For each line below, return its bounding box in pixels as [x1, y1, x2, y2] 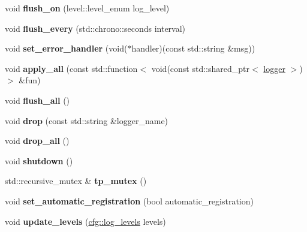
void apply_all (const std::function [5, 62, 138, 74]
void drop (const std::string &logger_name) [5, 114, 168, 126]
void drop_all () [5, 134, 70, 147]
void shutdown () [5, 154, 73, 167]
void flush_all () [5, 94, 70, 106]
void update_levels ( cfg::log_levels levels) [5, 215, 166, 227]
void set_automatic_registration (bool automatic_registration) [5, 194, 254, 207]
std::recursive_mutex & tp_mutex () [5, 174, 147, 187]
